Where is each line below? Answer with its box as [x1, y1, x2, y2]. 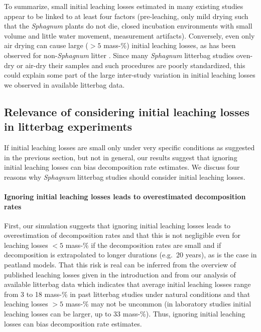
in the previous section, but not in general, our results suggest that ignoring [4, 152, 237, 162]
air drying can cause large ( [4, 40, 88, 51]
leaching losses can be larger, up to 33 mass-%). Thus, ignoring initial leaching [4, 308, 245, 319]
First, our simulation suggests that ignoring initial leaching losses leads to [4, 220, 230, 230]
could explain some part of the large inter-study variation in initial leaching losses [4, 70, 255, 80]
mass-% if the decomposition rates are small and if [65, 239, 221, 250]
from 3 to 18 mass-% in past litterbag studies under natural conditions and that [4, 288, 250, 299]
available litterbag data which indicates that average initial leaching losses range [4, 279, 251, 289]
